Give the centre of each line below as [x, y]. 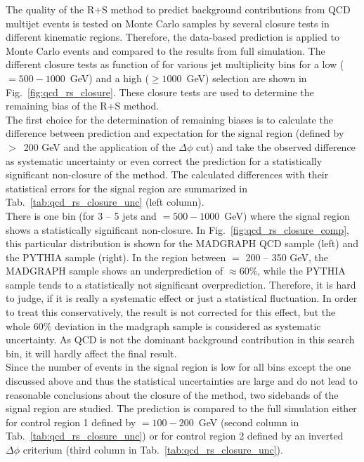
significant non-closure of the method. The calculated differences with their [167, 174]
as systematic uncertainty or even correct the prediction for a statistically [164, 160]
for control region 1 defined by [71, 422]
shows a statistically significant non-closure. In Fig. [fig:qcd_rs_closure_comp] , [178, 229]
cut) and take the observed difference [275, 146]
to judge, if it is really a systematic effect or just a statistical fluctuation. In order [182, 298]
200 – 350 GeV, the [287, 257]
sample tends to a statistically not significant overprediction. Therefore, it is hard [181, 284]
